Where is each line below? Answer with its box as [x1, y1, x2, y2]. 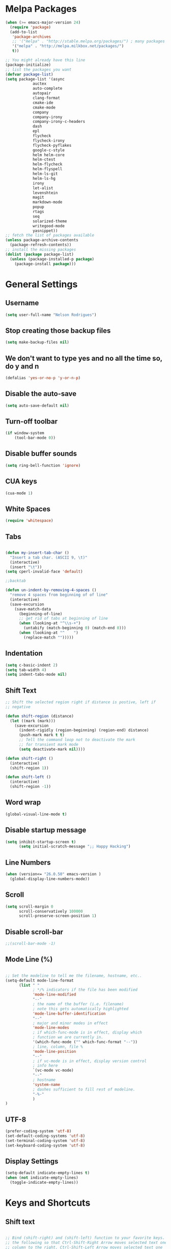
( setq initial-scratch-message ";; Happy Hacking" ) [18, 844, 131, 849]
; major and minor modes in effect [32, 1020, 108, 1026]
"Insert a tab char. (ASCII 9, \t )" [10, 555, 88, 560]
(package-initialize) [5, 62, 51, 67]
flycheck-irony [32, 138, 65, 143]
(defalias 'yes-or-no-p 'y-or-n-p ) [5, 375, 81, 380]
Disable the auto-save [5, 389, 77, 398]
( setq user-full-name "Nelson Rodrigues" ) [5, 312, 97, 317]
